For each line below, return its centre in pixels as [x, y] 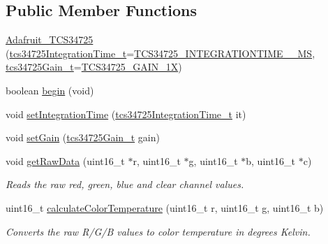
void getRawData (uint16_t [65, 160]
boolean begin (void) [50, 90]
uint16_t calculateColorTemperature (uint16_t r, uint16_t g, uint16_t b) [165, 207]
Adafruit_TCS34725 [50, 40]
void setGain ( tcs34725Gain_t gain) [83, 137]
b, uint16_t [271, 160]
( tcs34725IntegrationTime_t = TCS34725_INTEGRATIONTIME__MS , [161, 53]
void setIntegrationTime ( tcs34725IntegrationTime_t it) [126, 114]
